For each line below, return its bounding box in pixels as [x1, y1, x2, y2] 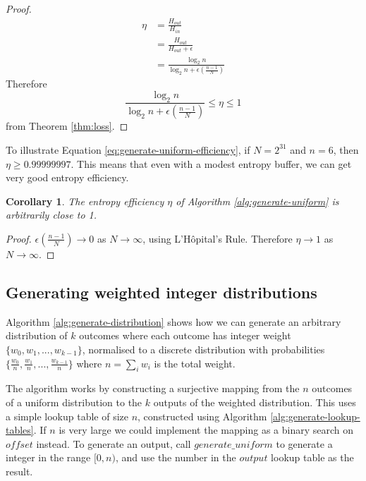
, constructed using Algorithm [138, 408, 267, 423]
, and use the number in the [115, 450, 236, 465]
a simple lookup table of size [6, 408, 128, 423]
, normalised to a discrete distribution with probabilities [82, 341, 325, 356]
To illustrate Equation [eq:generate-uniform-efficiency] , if [6, 142, 250, 157]
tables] [6, 422, 34, 437]
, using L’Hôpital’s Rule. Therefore [142, 231, 293, 245]
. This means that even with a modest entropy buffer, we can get [71, 156, 352, 171]
